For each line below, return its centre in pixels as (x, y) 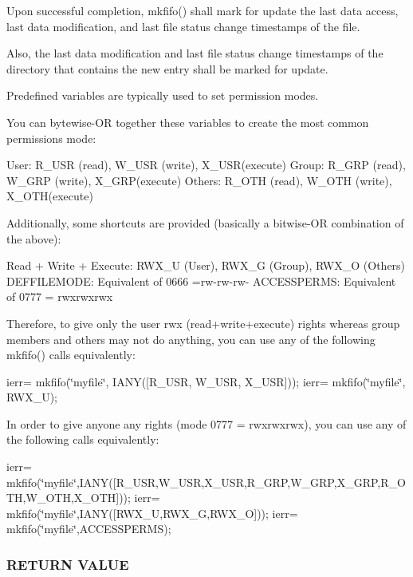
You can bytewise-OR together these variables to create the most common (188, 122)
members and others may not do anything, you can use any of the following (191, 339)
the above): (34, 238)
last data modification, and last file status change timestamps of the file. (183, 26)
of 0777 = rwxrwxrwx (60, 296)
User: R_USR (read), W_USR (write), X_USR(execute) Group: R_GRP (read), (206, 165)
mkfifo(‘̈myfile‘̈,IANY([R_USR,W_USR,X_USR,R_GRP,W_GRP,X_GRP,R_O (206, 482)
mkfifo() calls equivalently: (71, 355)
